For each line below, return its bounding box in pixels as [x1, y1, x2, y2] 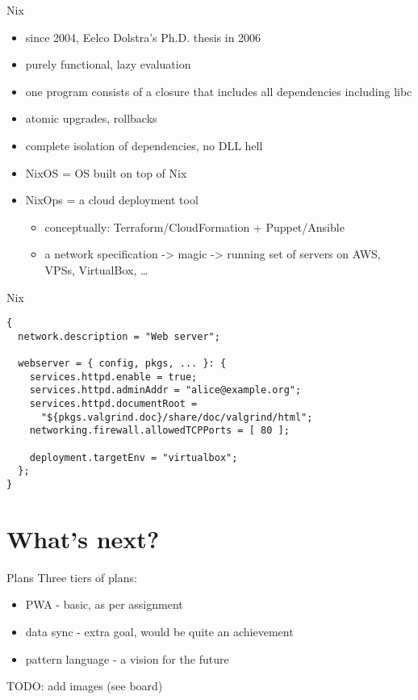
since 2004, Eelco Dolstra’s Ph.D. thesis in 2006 [25, 28, 261, 45]
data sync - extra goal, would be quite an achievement [25, 622, 294, 639]
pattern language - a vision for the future [25, 650, 229, 667]
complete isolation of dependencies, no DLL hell [25, 136, 263, 153]
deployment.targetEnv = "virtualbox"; [29, 451, 238, 463]
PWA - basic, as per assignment [25, 596, 183, 613]
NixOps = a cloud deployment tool [25, 191, 199, 208]
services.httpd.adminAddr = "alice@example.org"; [29, 384, 302, 396]
